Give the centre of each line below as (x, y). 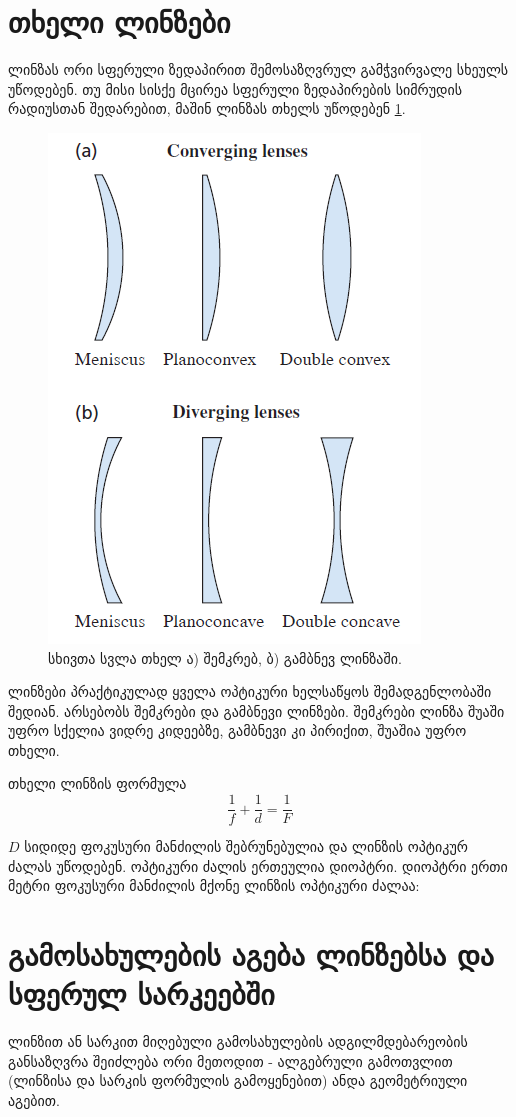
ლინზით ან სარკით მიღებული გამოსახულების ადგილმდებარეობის (238, 1041)
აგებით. (34, 1100)
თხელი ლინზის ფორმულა (97, 783)
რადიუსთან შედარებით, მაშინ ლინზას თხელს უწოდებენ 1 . (207, 108)
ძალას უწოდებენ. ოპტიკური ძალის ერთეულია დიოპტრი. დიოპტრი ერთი (258, 865)
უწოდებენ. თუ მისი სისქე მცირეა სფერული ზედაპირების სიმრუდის (235, 88)
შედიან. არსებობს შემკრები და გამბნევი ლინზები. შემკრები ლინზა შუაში (256, 710)
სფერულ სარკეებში (141, 993)
